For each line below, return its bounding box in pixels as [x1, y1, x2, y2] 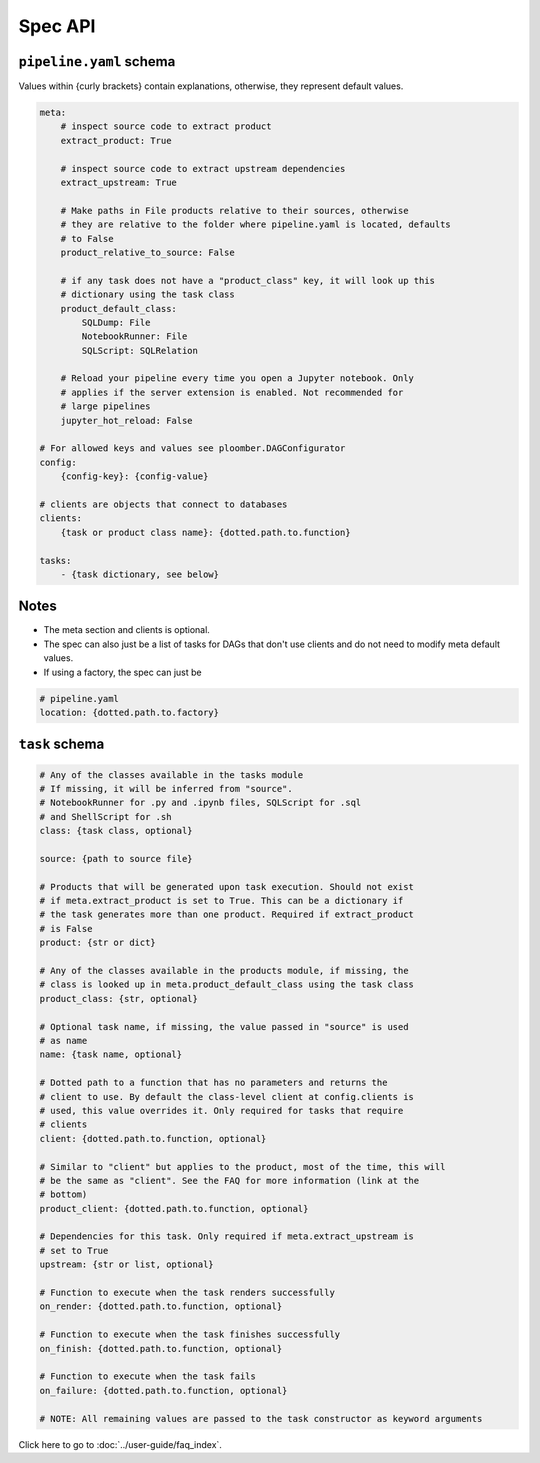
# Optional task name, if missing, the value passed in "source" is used [39, 1021, 409, 1032]
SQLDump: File [81, 316, 151, 328]
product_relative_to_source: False [60, 246, 235, 258]
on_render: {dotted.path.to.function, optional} [39, 1301, 283, 1312]
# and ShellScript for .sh [39, 811, 172, 822]
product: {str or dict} [39, 937, 157, 949]
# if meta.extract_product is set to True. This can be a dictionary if [39, 895, 404, 907]
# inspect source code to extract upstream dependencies [60, 163, 346, 174]
